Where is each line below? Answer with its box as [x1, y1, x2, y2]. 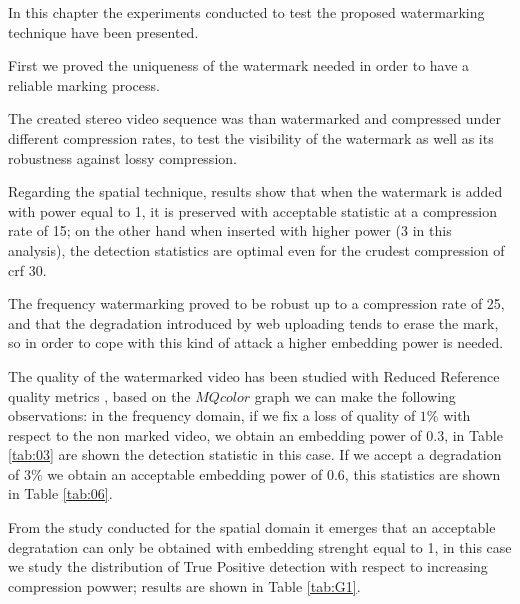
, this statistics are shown [344, 463, 501, 484]
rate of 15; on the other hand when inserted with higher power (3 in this [8, 220, 452, 241]
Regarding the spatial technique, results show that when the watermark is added [8, 181, 503, 202]
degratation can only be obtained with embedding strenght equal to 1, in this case [8, 536, 512, 557]
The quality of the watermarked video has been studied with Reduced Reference [8, 365, 500, 386]
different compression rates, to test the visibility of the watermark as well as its [8, 127, 494, 148]
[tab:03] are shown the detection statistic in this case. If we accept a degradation [8, 444, 502, 465]
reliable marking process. [8, 74, 160, 95]
